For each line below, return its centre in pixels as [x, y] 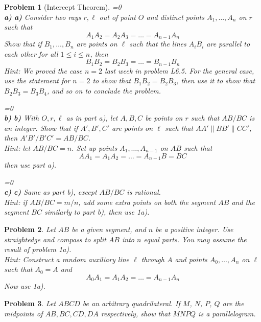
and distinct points [175, 17]
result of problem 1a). [38, 249]
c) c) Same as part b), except [51, 192]
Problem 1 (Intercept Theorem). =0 [63, 7]
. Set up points [94, 148]
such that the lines [158, 44]
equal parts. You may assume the [195, 239]
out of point [117, 17]
